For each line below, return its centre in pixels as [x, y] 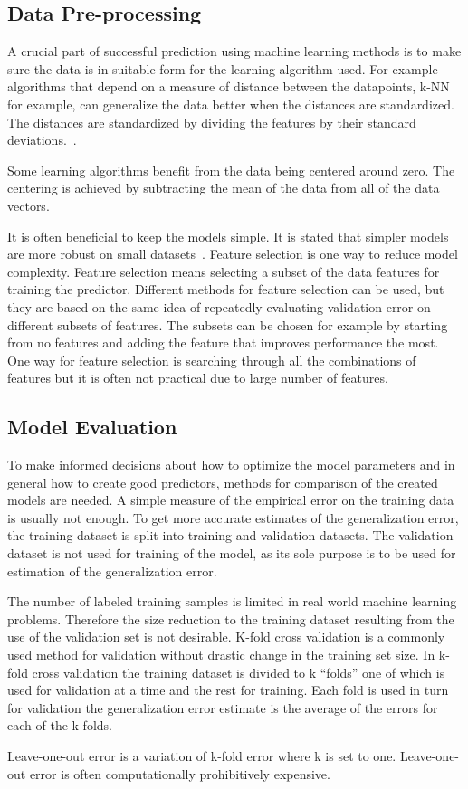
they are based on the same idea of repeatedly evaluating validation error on [219, 306]
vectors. [29, 205]
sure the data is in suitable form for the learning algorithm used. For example [223, 68]
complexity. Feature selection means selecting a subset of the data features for [224, 271]
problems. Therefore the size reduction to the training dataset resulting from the [231, 618]
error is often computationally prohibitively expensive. [180, 773]
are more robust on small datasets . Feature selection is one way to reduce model [233, 254]
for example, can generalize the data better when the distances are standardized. [231, 104]
